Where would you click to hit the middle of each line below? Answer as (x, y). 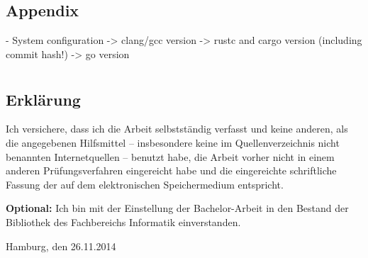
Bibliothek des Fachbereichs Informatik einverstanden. (123, 221)
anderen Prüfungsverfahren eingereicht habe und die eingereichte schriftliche (171, 170)
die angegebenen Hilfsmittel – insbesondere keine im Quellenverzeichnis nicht (173, 142)
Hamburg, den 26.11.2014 (61, 246)
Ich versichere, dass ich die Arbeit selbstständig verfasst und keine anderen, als (177, 129)
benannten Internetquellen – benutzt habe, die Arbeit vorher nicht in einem (170, 156)
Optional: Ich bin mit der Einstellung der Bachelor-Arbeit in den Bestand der (177, 208)
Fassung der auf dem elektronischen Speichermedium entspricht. (145, 184)
